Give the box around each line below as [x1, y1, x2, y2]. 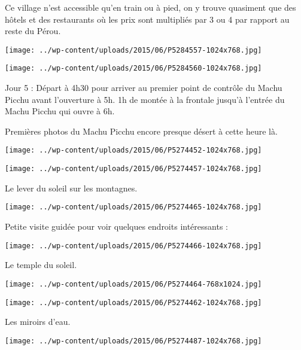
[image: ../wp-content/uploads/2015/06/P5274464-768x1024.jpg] [5, 279, 262, 288]
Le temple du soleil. [5, 258, 77, 271]
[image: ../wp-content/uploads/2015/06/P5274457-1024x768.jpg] [5, 165, 262, 174]
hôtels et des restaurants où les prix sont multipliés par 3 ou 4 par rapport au [5, 13, 290, 25]
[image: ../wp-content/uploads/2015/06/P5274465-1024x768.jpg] [5, 203, 262, 212]
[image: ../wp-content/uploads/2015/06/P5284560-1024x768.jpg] [5, 64, 262, 73]
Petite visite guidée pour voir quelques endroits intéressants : [5, 220, 228, 233]
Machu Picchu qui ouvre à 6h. [5, 105, 115, 117]
